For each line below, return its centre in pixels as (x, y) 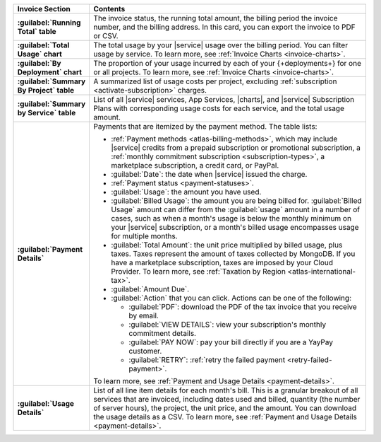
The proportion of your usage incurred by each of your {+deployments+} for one (227, 63)
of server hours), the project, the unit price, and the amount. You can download (225, 408)
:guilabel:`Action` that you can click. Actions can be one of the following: (231, 298)
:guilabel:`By (39, 63)
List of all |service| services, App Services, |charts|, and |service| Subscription (224, 99)
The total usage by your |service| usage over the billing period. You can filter (221, 45)
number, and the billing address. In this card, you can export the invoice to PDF (224, 27)
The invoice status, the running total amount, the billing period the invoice (216, 18)
